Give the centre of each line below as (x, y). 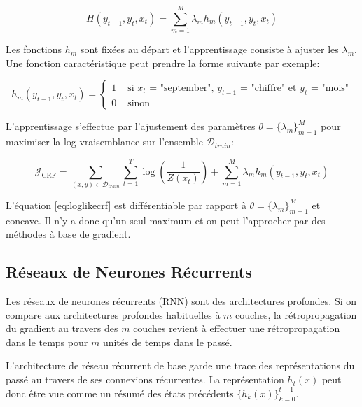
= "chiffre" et (268, 88)
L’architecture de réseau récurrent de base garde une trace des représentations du (180, 365)
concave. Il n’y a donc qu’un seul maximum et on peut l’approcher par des (166, 220)
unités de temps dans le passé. (167, 342)
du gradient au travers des (62, 328)
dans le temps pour (47, 342)
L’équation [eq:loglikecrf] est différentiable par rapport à (126, 205)
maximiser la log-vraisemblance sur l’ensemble (104, 142)
